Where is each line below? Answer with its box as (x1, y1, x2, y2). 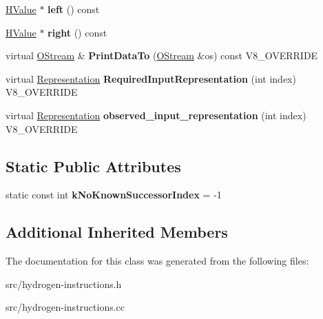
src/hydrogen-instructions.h (6, 276, 122, 291)
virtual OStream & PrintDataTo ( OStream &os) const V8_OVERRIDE (6, 48, 318, 63)
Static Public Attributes (6, 155, 181, 176)
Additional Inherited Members (6, 221, 228, 243)
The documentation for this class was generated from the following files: (6, 254, 309, 268)
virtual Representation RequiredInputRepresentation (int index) (6, 71, 296, 85)
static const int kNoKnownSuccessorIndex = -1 (6, 187, 222, 202)
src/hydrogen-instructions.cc (6, 300, 125, 314)
